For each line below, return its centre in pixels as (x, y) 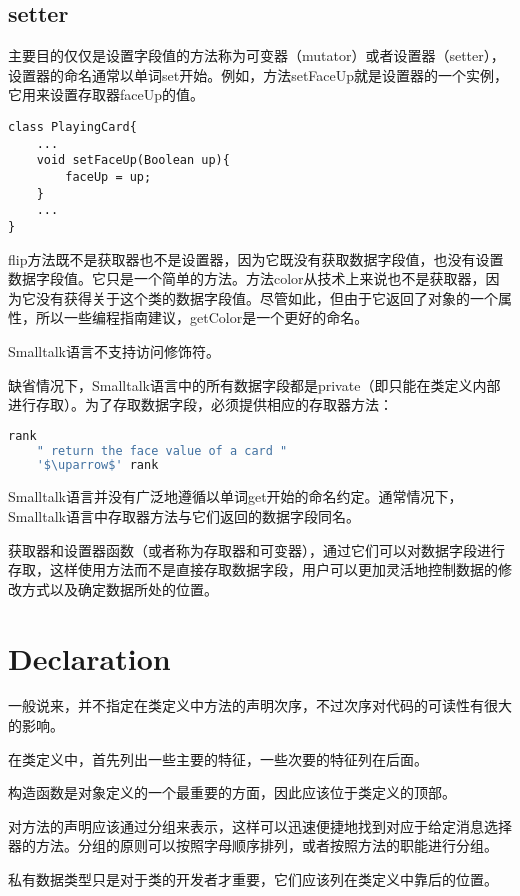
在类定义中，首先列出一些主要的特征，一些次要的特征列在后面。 (218, 758)
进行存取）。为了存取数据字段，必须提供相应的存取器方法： (200, 404)
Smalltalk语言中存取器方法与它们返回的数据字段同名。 (184, 515)
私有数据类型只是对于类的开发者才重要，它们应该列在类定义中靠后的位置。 (253, 879)
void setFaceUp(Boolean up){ (133, 160)
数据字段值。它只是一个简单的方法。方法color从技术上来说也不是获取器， (247, 278)
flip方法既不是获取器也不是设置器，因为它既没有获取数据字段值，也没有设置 (256, 258)
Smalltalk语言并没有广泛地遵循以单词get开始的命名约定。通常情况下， (235, 496)
